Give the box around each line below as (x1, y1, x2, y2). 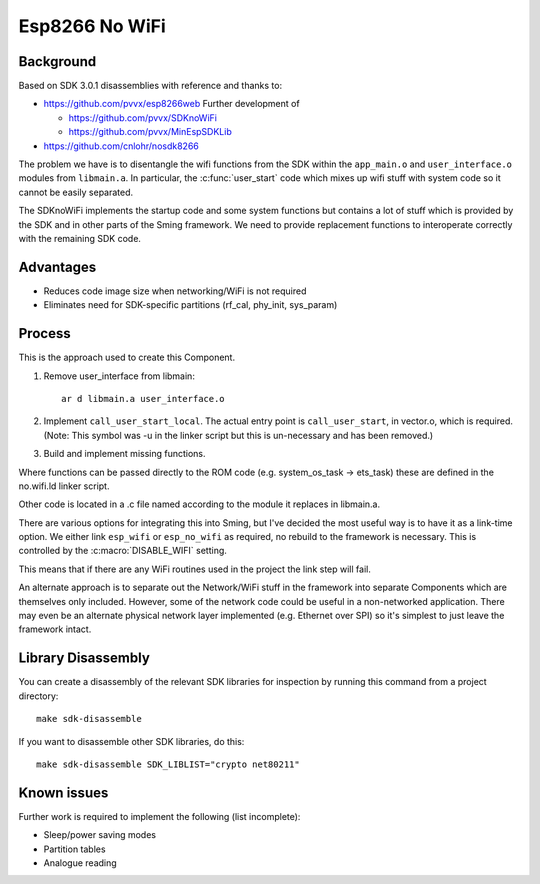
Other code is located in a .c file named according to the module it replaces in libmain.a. (18, 498, 380, 510)
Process (18, 325, 71, 342)
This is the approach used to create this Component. (18, 351, 235, 364)
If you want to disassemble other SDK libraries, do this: (18, 735, 245, 747)
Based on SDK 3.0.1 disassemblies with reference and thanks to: (18, 80, 283, 92)
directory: (18, 690, 59, 702)
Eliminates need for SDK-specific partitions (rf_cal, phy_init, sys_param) (43, 299, 338, 311)
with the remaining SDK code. (18, 232, 142, 244)
